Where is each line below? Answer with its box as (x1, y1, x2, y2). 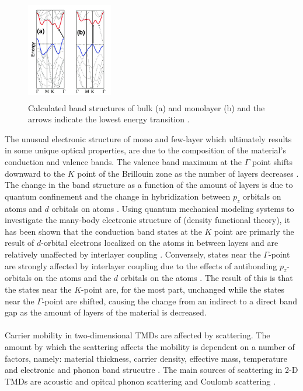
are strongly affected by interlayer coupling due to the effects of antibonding (5, 259, 277, 272)
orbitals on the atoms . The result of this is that (120, 272, 293, 284)
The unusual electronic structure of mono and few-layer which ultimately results (5, 132, 292, 145)
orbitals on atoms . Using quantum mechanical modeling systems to (51, 202, 294, 214)
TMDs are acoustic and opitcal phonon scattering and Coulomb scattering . (5, 375, 276, 387)
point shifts (252, 156, 293, 168)
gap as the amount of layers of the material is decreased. (5, 306, 207, 318)
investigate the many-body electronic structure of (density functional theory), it (5, 214, 290, 226)
